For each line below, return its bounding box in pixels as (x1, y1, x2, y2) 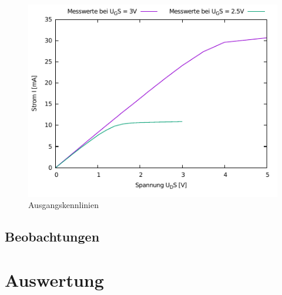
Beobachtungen (5, 227, 100, 246)
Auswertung (5, 267, 104, 291)
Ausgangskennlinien (28, 199, 99, 211)
